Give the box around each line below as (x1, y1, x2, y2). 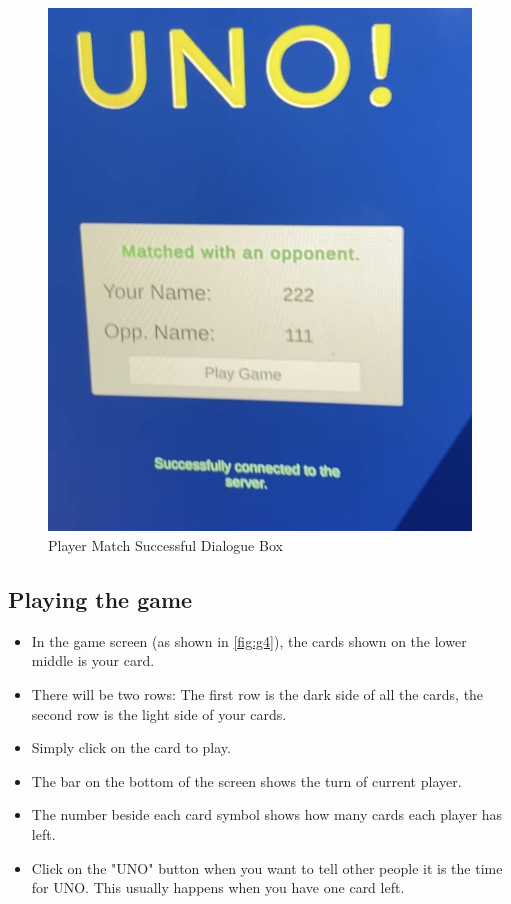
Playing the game (8, 584, 193, 615)
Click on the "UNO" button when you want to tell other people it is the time (31, 857, 503, 878)
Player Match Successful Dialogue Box (48, 535, 283, 556)
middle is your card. (31, 650, 155, 671)
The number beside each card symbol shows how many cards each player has (31, 804, 503, 825)
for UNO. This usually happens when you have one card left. (31, 877, 405, 898)
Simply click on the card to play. (31, 737, 231, 758)
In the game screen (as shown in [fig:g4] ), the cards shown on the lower (31, 630, 467, 651)
